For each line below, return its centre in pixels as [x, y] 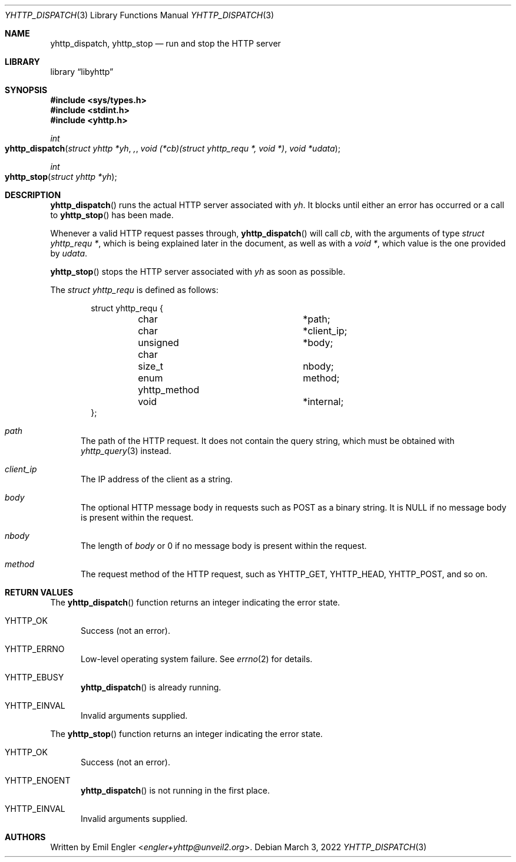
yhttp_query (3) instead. [126, 451]
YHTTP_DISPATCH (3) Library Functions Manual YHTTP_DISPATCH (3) [140, 15]
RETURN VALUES [39, 592]
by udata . [69, 253]
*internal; [323, 402]
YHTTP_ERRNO [35, 649]
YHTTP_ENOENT [38, 780]
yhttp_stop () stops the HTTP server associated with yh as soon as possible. [198, 272]
